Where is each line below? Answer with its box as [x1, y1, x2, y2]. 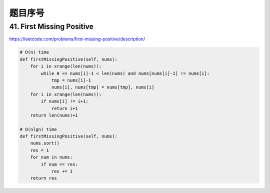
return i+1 [51, 105, 78, 111]
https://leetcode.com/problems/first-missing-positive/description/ [9, 36, 145, 42]
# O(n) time [19, 49, 49, 55]
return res [30, 175, 57, 181]
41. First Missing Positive [9, 22, 94, 31]
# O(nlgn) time [19, 126, 57, 132]
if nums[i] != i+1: [40, 98, 88, 104]
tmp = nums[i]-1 [51, 77, 91, 83]
